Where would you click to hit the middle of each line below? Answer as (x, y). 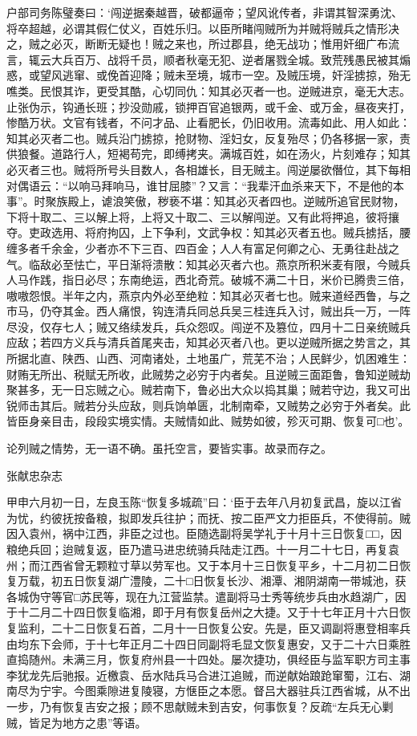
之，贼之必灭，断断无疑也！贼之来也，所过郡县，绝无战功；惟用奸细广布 (197, 44)
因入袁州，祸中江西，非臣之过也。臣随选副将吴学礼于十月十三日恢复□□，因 (204, 533)
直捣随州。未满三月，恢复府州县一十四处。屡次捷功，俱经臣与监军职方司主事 (208, 659)
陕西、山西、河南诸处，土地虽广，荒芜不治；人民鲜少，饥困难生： (236, 358)
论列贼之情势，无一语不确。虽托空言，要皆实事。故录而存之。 (169, 448)
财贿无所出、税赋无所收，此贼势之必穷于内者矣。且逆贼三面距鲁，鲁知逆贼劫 (208, 374)
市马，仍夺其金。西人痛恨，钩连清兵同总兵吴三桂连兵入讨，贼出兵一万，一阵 (208, 311)
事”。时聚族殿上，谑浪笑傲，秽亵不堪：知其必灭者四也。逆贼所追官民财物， (206, 201)
